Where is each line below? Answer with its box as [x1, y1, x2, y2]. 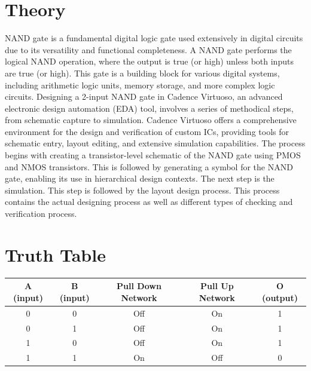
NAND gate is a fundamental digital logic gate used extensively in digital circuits [5, 32, 303, 44]
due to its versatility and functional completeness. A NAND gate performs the [5, 43, 292, 56]
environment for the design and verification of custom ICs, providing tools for [5, 125, 289, 137]
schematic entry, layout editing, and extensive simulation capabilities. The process [5, 137, 306, 149]
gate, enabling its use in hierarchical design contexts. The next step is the [5, 172, 275, 185]
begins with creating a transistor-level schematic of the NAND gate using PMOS [5, 149, 301, 161]
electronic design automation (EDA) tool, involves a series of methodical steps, [5, 102, 294, 114]
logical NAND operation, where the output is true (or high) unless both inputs [5, 55, 294, 68]
